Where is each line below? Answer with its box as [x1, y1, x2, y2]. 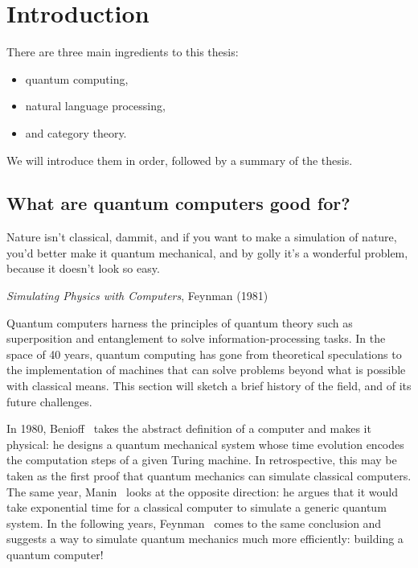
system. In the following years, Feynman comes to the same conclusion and [6, 514, 382, 531]
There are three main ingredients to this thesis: [6, 43, 239, 60]
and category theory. [25, 124, 127, 141]
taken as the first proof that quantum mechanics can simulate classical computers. [6, 467, 412, 484]
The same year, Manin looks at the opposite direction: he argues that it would [6, 483, 398, 500]
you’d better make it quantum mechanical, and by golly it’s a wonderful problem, [6, 244, 408, 261]
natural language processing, [25, 97, 166, 114]
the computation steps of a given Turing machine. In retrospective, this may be [6, 451, 397, 468]
